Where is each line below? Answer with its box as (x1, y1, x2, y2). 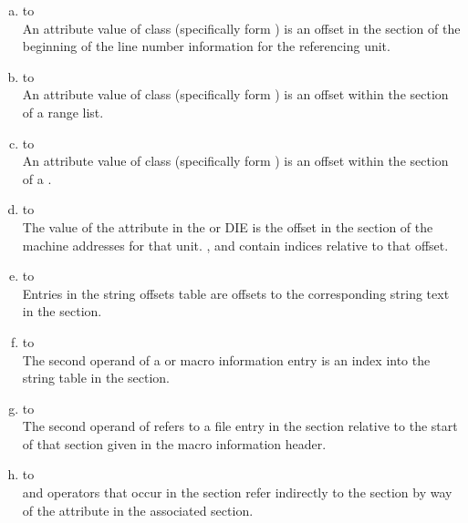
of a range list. (22, 102, 104, 121)
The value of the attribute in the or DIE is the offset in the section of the (22, 217, 433, 236)
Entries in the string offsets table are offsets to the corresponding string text (22, 283, 450, 303)
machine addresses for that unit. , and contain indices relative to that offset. (22, 235, 449, 254)
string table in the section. (22, 368, 170, 387)
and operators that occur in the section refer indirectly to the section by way (22, 483, 452, 502)
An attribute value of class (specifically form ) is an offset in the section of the (22, 18, 461, 37)
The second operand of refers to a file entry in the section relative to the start (22, 416, 458, 436)
